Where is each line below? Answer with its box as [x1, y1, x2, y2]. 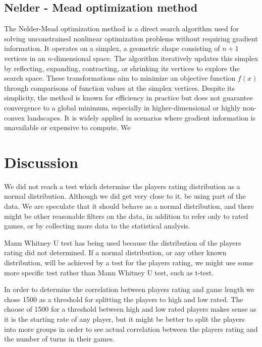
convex [4, 112, 25, 123]
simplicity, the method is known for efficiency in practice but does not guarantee [4, 92, 253, 103]
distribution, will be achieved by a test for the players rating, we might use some [4, 257, 253, 268]
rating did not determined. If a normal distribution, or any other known [4, 247, 227, 258]
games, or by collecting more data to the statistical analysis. [4, 220, 190, 231]
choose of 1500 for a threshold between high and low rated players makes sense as [4, 304, 256, 314]
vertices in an [4, 52, 45, 63]
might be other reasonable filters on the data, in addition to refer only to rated [4, 210, 248, 221]
